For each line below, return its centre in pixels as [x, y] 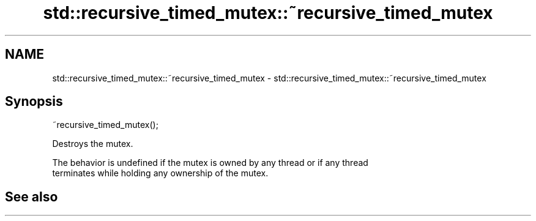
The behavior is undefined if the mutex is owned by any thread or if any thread [210, 163]
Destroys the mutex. [93, 144]
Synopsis [34, 102]
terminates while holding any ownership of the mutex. [160, 173]
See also [32, 197]
